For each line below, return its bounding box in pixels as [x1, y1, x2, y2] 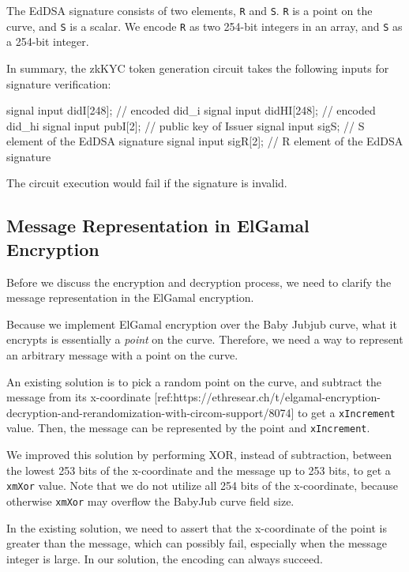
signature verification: [6, 75, 111, 92]
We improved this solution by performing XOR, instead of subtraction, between [6, 446, 392, 463]
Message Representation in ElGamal [6, 213, 310, 238]
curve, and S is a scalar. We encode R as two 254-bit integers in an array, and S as [6, 17, 403, 34]
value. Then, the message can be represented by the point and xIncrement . [6, 420, 370, 436]
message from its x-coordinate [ [6, 389, 158, 405]
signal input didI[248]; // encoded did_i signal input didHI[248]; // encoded [6, 102, 376, 119]
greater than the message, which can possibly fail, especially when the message [6, 535, 388, 551]
